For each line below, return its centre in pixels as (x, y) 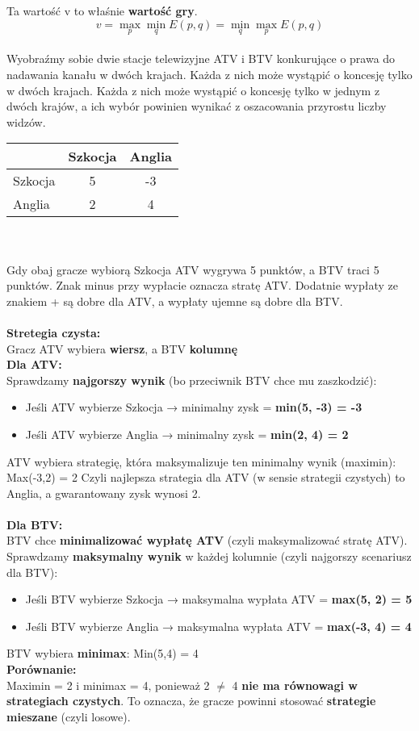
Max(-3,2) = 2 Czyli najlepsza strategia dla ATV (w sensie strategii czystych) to (206, 477)
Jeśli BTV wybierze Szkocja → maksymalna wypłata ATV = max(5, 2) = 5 (219, 599)
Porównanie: (42, 669)
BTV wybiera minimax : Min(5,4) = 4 (103, 653)
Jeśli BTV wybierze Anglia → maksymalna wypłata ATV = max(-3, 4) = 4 (218, 626)
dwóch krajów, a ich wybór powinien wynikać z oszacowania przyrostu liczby (197, 106)
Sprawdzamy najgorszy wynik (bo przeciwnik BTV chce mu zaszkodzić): (192, 380)
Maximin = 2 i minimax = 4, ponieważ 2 (108, 685)
